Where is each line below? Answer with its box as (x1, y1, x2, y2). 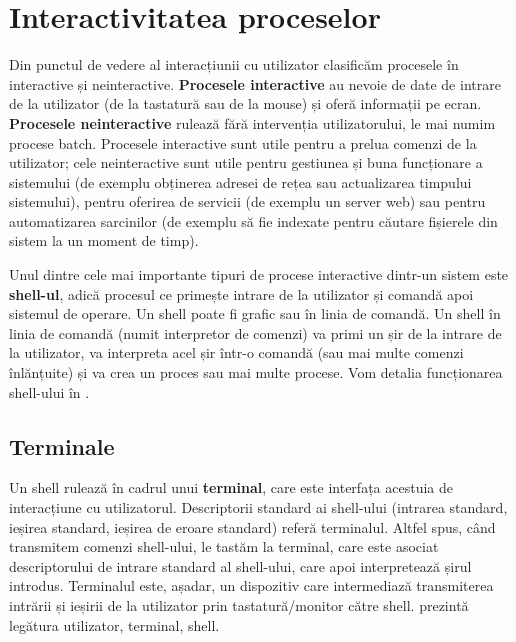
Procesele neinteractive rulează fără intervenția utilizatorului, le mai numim (9, 112, 496, 133)
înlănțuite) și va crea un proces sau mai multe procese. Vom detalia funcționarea (9, 362, 503, 383)
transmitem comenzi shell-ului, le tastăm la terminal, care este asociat (9, 536, 439, 557)
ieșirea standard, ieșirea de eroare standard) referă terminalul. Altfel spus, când (9, 516, 496, 537)
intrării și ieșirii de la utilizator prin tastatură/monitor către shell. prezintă (9, 594, 469, 615)
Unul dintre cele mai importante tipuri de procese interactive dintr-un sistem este (9, 264, 509, 285)
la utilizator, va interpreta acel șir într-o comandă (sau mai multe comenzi (9, 342, 464, 363)
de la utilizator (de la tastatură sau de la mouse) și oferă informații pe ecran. (9, 93, 482, 114)
